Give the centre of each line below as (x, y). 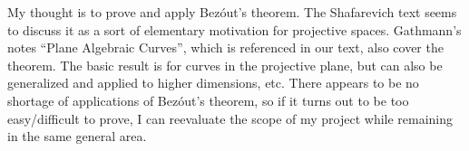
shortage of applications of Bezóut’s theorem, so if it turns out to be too (208, 100)
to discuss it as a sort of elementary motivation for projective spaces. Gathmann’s (234, 29)
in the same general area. (77, 136)
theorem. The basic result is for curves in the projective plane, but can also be (225, 65)
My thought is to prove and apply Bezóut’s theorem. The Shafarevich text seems (232, 12)
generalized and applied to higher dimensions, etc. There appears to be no (213, 83)
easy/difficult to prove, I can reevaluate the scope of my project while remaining (230, 118)
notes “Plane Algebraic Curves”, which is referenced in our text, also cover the (225, 47)
